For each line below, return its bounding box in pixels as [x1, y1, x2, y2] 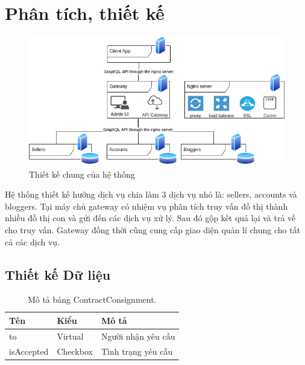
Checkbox [57, 344, 93, 357]
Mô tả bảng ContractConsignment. [27, 293, 157, 306]
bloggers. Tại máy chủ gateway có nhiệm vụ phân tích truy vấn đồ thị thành [5, 199, 288, 212]
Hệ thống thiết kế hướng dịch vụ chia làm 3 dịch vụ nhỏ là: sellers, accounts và [5, 188, 297, 201]
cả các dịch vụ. [5, 235, 60, 248]
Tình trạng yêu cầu [101, 344, 173, 357]
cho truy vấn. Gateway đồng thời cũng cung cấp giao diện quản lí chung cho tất [5, 223, 301, 236]
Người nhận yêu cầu [101, 329, 175, 342]
